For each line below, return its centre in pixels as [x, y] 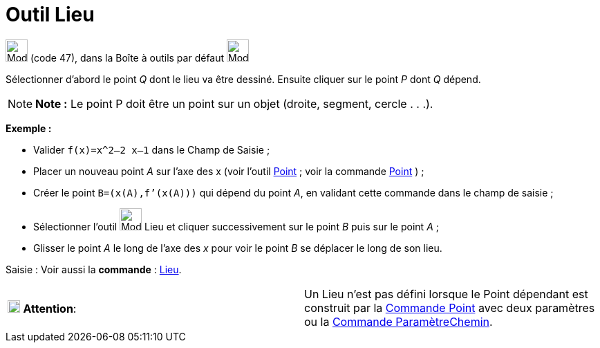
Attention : [50, 308]
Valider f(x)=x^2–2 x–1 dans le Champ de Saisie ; [152, 149]
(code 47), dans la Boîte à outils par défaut [127, 57]
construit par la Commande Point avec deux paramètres [450, 308]
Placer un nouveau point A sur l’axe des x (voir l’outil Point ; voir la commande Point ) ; [229, 171]
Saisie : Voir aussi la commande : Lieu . [94, 269]
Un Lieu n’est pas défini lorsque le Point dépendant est [446, 294]
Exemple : [29, 128]
